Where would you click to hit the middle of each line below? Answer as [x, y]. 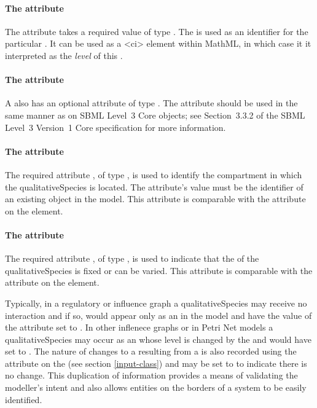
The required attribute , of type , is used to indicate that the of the [132, 258]
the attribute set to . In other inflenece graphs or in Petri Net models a [139, 327]
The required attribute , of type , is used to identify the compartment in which [154, 174]
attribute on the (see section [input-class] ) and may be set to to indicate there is [156, 363]
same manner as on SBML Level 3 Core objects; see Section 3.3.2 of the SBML [155, 115]
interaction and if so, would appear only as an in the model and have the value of [158, 315]
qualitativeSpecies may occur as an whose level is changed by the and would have [158, 339]
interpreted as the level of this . [64, 55]
